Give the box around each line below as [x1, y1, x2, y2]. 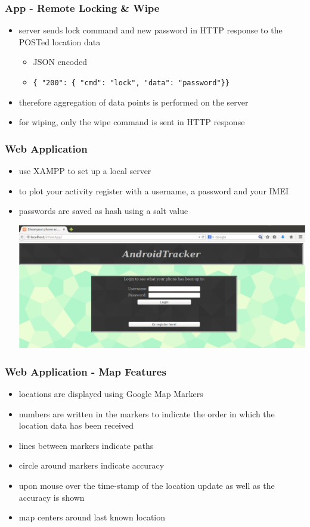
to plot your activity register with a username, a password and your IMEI [18, 184, 289, 197]
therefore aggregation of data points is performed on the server [18, 95, 249, 108]
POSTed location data [18, 35, 101, 48]
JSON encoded [33, 55, 88, 68]
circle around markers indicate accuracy [18, 459, 165, 472]
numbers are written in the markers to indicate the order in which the [18, 407, 275, 420]
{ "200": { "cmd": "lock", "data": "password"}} [33, 79, 230, 87]
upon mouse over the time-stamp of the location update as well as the [18, 479, 275, 491]
